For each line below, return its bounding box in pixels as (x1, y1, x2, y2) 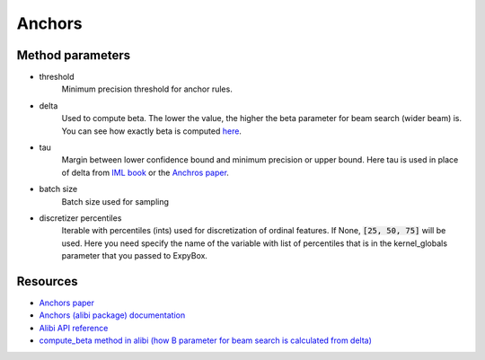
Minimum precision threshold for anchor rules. (61, 83, 233, 94)
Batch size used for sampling (61, 196, 170, 206)
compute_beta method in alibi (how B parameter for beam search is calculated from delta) (39, 335, 373, 346)
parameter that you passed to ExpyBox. (61, 250, 208, 261)
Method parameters (16, 48, 131, 63)
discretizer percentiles (39, 212, 122, 224)
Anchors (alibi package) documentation (39, 310, 186, 320)
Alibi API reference (39, 322, 109, 333)
